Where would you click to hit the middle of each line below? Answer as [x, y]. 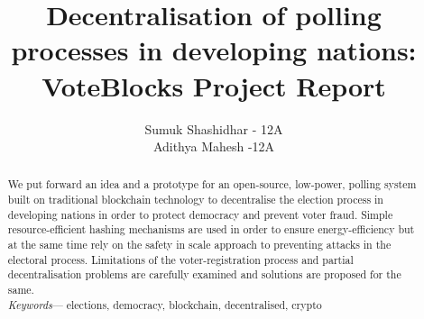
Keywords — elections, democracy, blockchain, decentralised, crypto [165, 304]
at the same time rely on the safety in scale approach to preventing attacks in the [199, 245]
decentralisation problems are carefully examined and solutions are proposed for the [204, 274]
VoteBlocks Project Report [214, 85]
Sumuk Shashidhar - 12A [214, 128]
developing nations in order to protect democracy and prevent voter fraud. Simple [200, 214]
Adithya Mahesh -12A [214, 146]
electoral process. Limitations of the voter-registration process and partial [180, 259]
